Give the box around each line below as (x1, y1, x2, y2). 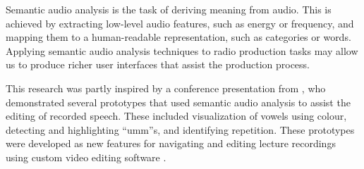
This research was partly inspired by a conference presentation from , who (6, 80, 326, 95)
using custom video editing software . (6, 149, 166, 164)
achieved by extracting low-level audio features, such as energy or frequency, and (6, 15, 354, 30)
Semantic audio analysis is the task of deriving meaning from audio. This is (6, 2, 332, 16)
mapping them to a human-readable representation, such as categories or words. (6, 30, 351, 44)
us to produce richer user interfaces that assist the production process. (6, 57, 310, 72)
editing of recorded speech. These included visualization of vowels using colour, (6, 108, 347, 123)
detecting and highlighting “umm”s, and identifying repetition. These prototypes (6, 122, 355, 137)
